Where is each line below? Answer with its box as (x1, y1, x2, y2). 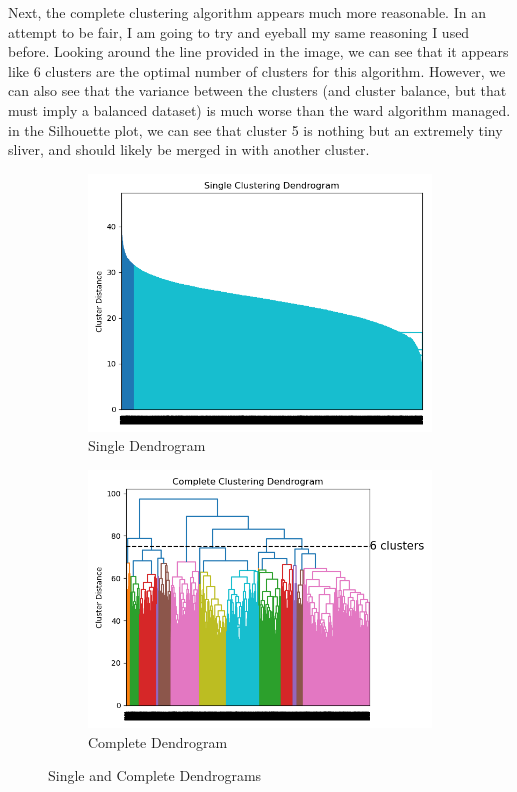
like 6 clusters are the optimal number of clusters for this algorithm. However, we (8, 60, 506, 81)
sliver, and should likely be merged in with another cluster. (8, 139, 370, 160)
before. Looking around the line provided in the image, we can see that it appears (8, 41, 509, 62)
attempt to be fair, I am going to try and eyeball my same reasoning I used (8, 21, 470, 42)
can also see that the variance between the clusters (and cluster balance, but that (8, 80, 507, 101)
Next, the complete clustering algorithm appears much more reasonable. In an (8, 2, 486, 22)
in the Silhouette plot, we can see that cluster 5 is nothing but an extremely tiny (8, 119, 503, 140)
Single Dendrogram (88, 435, 206, 456)
